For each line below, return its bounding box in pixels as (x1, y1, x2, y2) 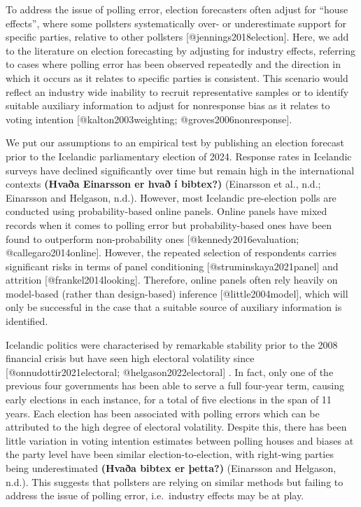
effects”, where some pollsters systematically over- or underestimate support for (6, 15, 346, 30)
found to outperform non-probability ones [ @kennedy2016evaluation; (6, 231, 299, 246)
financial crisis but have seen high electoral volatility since (6, 351, 255, 366)
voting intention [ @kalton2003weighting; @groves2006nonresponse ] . (6, 111, 292, 126)
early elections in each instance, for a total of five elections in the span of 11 (6, 392, 332, 407)
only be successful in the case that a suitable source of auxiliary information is (6, 300, 342, 314)
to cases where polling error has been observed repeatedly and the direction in (6, 57, 341, 71)
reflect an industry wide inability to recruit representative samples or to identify (6, 84, 349, 99)
